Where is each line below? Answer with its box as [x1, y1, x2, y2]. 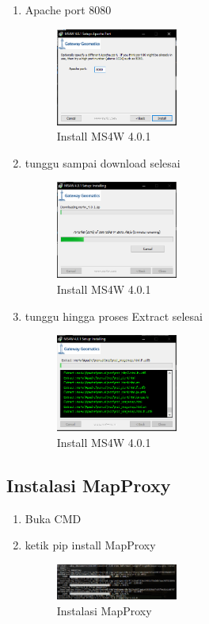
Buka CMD [25, 510, 82, 526]
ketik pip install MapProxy [25, 537, 156, 553]
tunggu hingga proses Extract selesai [25, 307, 203, 324]
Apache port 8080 [25, 2, 112, 17]
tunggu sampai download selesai [25, 154, 180, 171]
